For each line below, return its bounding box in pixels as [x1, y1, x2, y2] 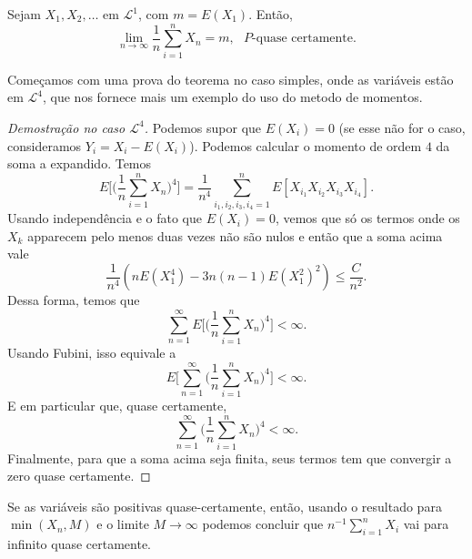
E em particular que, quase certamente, [7, 395, 227, 414]
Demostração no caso [7, 117, 126, 137]
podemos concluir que [202, 514, 324, 534]
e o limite [96, 514, 149, 534]
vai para [403, 514, 449, 534]
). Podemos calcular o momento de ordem [189, 136, 422, 155]
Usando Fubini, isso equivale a [7, 343, 176, 362]
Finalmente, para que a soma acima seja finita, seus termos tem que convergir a [7, 448, 452, 467]
